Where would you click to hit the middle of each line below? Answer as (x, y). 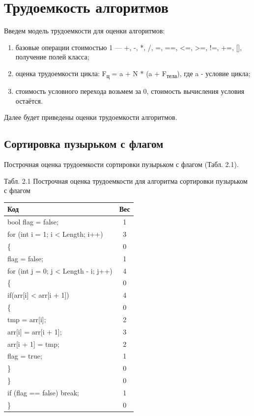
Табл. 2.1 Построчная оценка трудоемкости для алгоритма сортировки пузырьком (126, 180)
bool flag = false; (33, 222)
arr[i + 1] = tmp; (33, 344)
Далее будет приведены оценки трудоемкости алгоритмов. (91, 117)
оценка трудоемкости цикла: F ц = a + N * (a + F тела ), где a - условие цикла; (133, 74)
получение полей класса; (52, 57)
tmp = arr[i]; (27, 319)
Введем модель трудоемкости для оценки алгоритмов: (85, 31)
